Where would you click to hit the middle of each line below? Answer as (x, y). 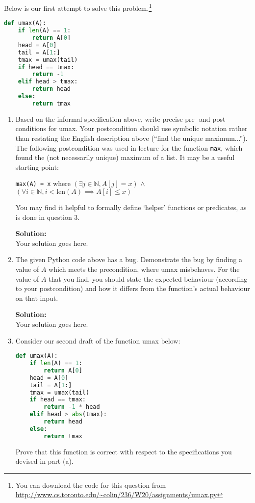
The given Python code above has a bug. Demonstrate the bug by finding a (129, 259)
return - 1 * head (72, 407)
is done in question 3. (48, 217)
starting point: (37, 167)
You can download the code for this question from (91, 485)
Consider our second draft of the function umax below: (98, 340)
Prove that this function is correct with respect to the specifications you (124, 451)
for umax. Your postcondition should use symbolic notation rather (148, 128)
